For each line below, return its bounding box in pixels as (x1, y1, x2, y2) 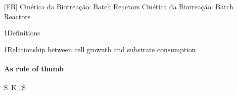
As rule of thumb (4, 63, 64, 73)
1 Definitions (4, 28, 41, 38)
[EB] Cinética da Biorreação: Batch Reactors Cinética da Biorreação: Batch (4, 1, 234, 11)
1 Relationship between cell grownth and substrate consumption (4, 44, 196, 54)
